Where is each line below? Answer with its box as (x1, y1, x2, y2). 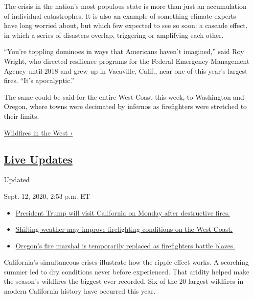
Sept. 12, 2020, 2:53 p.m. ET (4, 190, 90, 201)
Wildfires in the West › (4, 127, 73, 137)
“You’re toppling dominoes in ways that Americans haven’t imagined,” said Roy (4, 46, 244, 56)
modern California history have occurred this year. (4, 286, 156, 296)
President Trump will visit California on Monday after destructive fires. (15, 207, 230, 217)
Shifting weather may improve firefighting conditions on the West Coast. (15, 224, 233, 234)
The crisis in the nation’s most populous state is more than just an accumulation (4, 1, 247, 11)
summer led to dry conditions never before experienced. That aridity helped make (4, 266, 250, 276)
